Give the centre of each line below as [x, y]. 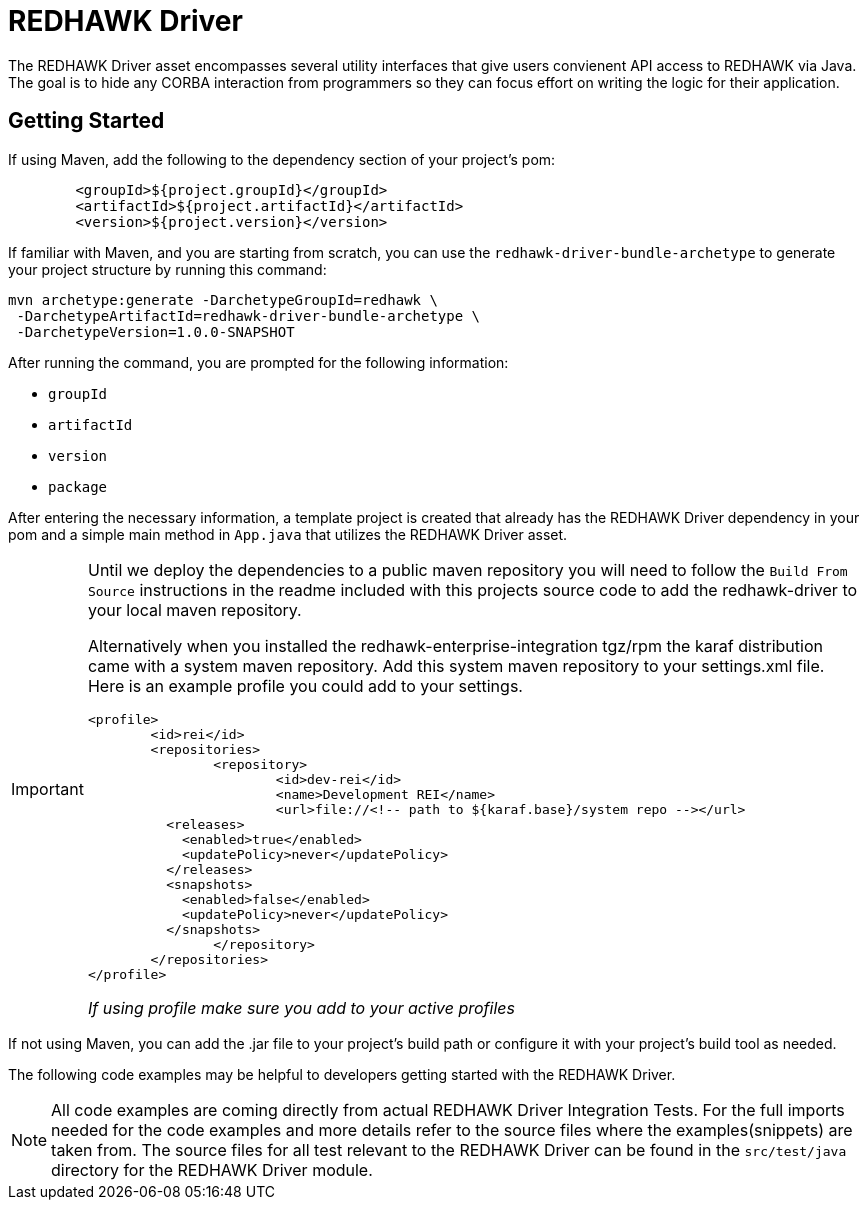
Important [47, 788]
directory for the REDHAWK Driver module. [212, 1169]
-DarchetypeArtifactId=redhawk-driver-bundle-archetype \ [248, 315]
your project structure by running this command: [167, 269]
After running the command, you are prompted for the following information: [258, 362]
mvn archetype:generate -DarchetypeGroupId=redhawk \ [223, 299]
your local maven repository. [194, 609]
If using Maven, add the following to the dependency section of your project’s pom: [282, 159]
